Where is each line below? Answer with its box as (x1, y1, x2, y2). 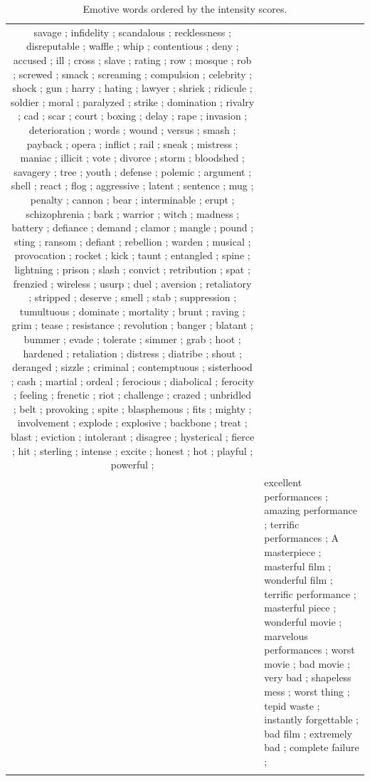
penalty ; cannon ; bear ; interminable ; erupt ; (30, 192, 235, 206)
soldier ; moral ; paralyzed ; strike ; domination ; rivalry (11, 94, 255, 109)
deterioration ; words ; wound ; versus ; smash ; (28, 122, 236, 137)
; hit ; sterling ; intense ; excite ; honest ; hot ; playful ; (12, 443, 253, 458)
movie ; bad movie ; (264, 656, 350, 671)
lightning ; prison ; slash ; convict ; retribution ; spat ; (14, 261, 250, 276)
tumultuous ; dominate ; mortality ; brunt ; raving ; (19, 303, 245, 318)
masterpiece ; (264, 545, 322, 560)
